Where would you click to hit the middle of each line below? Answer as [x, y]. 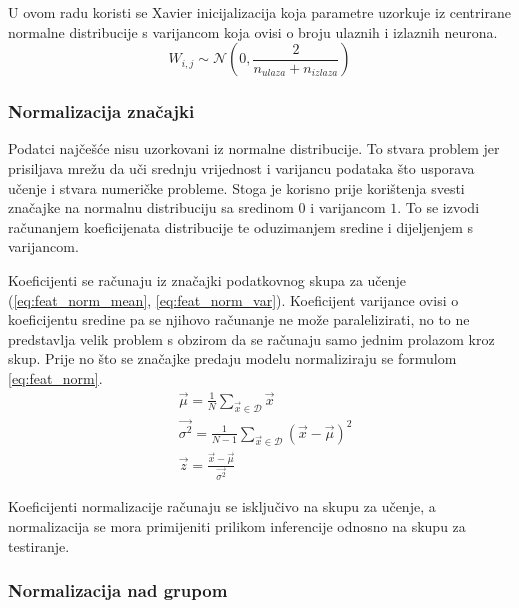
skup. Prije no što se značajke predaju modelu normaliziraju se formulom [232, 358]
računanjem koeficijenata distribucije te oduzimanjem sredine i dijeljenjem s [241, 226]
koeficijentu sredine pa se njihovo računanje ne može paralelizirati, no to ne [239, 319]
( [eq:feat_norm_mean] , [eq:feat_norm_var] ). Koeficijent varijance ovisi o [233, 299]
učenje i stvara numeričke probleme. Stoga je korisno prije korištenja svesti [236, 187]
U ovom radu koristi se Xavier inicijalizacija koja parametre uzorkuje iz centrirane [259, 12]
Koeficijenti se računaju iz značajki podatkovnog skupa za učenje [207, 279]
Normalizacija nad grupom [118, 590]
